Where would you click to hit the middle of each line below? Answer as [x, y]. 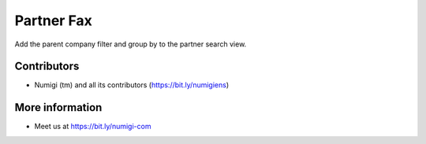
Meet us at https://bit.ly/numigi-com [93, 127]
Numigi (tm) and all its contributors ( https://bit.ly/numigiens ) [132, 85]
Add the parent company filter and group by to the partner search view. [131, 44]
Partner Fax [53, 20]
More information [58, 107]
